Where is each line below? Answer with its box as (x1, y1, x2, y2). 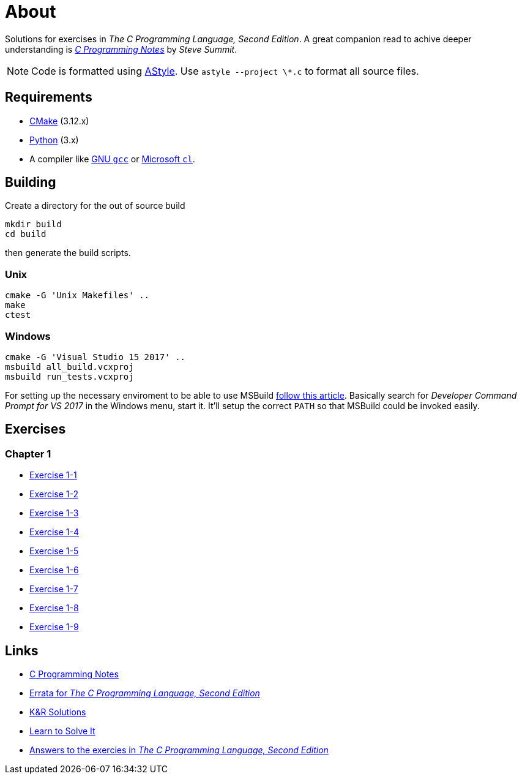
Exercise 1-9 (29, 622, 79, 633)
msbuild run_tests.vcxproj (5, 371, 134, 382)
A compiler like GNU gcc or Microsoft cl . (29, 153, 195, 164)
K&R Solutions (29, 707, 86, 717)
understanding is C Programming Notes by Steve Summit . (5, 43, 237, 55)
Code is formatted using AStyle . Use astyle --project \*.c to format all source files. (31, 64, 419, 77)
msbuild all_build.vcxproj (5, 361, 134, 372)
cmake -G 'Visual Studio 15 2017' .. (5, 352, 186, 362)
